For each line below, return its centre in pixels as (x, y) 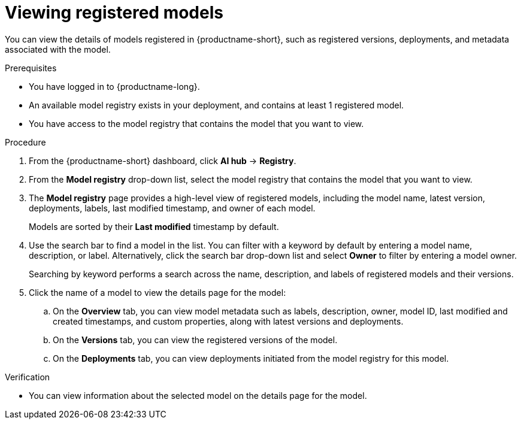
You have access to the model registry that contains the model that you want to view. (196, 123)
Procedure (25, 142)
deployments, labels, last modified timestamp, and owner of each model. (172, 208)
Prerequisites (31, 68)
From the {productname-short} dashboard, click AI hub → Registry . (163, 160)
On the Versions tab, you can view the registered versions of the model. (195, 340)
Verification (28, 377)
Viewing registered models (114, 13)
